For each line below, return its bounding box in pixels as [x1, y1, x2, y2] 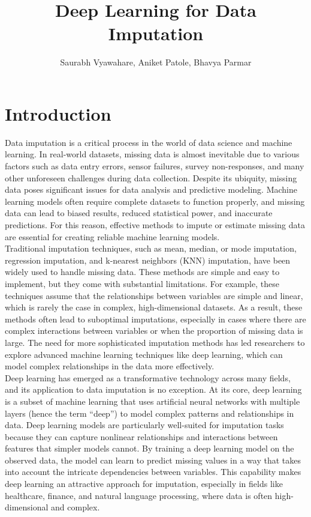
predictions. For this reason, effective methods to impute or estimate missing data [5, 219, 305, 231]
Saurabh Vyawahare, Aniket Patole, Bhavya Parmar [60, 56, 252, 68]
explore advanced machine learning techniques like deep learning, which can [5, 348, 283, 360]
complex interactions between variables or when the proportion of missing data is [5, 324, 303, 337]
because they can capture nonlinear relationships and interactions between [5, 430, 278, 443]
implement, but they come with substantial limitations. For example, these [5, 277, 279, 289]
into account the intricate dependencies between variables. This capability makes [5, 465, 301, 478]
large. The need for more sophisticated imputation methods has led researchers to [5, 336, 305, 348]
